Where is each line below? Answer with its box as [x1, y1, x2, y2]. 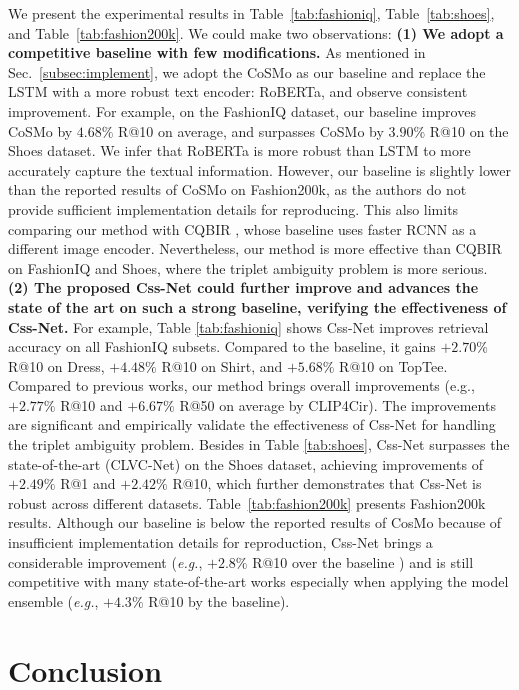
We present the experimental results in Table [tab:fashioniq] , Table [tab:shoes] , [8, 3, 495, 23]
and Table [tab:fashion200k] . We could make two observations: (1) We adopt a [8, 22, 504, 43]
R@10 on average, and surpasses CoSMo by [118, 120, 384, 141]
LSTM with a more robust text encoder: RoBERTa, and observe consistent [8, 81, 468, 102]
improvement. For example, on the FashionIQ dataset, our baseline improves [8, 100, 476, 121]
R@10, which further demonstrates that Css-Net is [172, 473, 482, 494]
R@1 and [60, 473, 116, 494]
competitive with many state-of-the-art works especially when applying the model [8, 571, 509, 592]
